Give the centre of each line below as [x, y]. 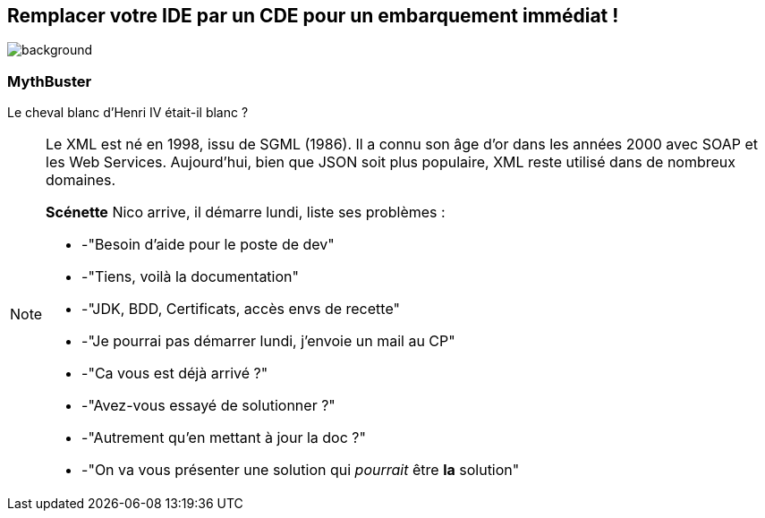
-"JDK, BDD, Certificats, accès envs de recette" [241, 309]
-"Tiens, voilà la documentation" [190, 277]
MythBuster [50, 81]
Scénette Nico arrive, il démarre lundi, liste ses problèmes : [246, 212]
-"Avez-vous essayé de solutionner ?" [208, 406]
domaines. [81, 180]
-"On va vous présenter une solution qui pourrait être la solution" [301, 470]
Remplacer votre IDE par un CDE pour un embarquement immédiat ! [313, 16]
